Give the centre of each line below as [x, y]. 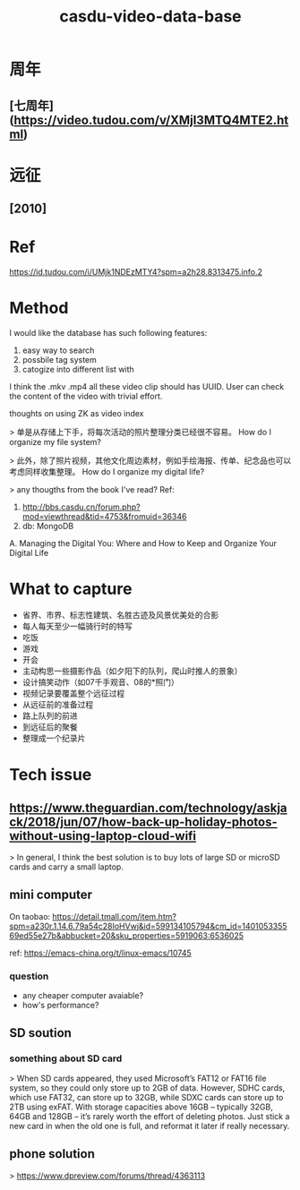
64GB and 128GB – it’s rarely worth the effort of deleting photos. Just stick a [150, 1116]
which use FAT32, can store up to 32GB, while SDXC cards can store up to [146, 1097]
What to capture [71, 589]
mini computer [51, 895]
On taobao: [30, 916]
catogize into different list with [78, 370]
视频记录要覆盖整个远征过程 [73, 693]
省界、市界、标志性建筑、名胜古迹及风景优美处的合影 [120, 614]
